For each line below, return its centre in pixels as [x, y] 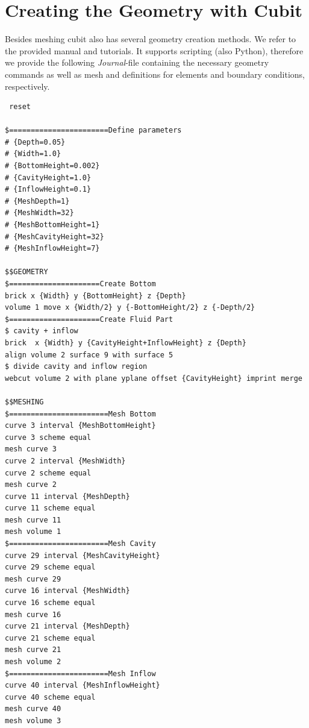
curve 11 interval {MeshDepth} [67, 496]
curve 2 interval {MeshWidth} [65, 461]
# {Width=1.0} [33, 154]
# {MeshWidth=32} [39, 213]
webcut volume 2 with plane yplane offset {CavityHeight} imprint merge [154, 378]
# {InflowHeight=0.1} [48, 190]
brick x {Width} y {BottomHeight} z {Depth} [95, 296]
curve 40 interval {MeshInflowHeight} [83, 686]
